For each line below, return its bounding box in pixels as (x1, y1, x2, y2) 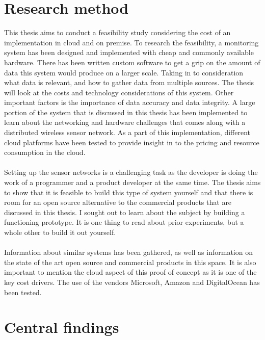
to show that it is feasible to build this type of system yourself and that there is (4, 187, 253, 197)
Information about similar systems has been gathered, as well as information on (4, 247, 253, 257)
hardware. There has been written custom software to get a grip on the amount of (4, 57, 260, 67)
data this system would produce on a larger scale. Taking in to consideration (4, 67, 244, 77)
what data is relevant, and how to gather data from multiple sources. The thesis (4, 77, 254, 88)
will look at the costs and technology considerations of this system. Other (4, 87, 234, 97)
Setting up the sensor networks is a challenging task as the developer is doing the (4, 167, 258, 177)
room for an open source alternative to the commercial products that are (4, 197, 232, 207)
